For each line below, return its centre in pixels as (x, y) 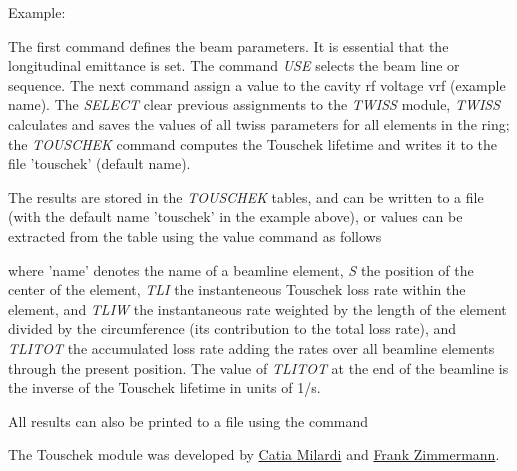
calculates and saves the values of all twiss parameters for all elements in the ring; (259, 123)
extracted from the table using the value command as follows (195, 235)
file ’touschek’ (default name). (99, 163)
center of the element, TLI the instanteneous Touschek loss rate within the (237, 289)
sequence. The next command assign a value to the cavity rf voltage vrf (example (257, 84)
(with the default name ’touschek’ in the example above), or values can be (235, 216)
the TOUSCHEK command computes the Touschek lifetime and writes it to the (253, 143)
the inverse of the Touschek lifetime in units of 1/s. (164, 387)
